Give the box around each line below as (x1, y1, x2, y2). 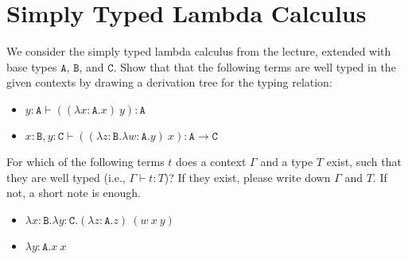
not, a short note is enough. (6, 184, 141, 201)
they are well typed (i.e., (6, 168, 126, 185)
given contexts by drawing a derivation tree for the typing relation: (6, 74, 332, 91)
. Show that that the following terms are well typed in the (113, 58, 396, 75)
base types (6, 58, 57, 75)
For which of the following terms (6, 153, 165, 169)
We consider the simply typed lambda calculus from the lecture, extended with (6, 43, 391, 60)
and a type (260, 153, 313, 169)
